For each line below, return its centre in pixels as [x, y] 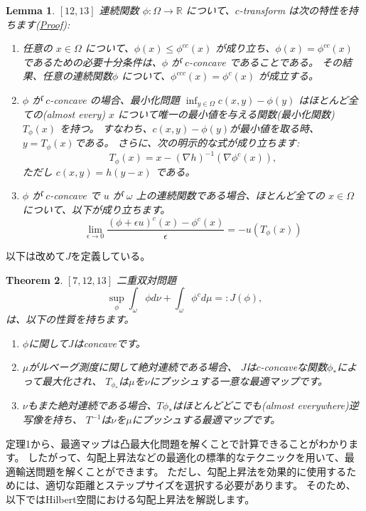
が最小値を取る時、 [275, 128]
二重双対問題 [147, 279]
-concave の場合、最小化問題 [115, 99]
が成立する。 [288, 76]
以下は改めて [36, 256]
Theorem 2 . [34, 279]
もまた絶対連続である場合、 [92, 405]
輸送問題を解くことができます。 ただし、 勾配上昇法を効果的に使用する [181, 471]
